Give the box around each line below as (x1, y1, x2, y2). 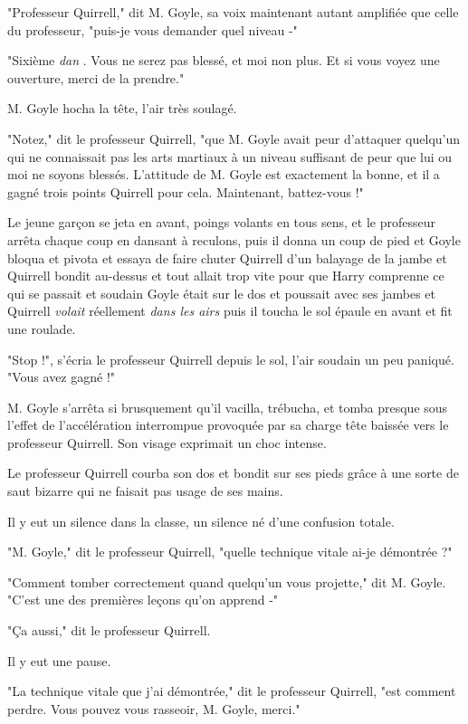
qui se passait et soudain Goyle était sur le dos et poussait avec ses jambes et (7, 283, 436, 302)
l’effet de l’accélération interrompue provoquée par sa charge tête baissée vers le (7, 415, 449, 434)
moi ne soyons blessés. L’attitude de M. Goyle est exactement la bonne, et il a (7, 165, 440, 184)
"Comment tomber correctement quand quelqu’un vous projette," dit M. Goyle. (7, 572, 446, 591)
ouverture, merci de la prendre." (7, 68, 185, 87)
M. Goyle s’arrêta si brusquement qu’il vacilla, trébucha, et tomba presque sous (7, 397, 448, 416)
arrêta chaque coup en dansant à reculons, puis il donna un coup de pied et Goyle (7, 230, 461, 249)
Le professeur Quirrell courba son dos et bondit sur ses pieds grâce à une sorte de (7, 463, 459, 482)
